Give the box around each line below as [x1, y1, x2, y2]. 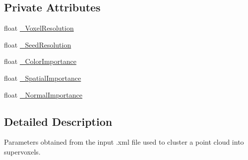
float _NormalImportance [4, 89, 82, 100]
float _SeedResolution [4, 39, 71, 50]
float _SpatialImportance [4, 72, 81, 83]
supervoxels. [4, 146, 41, 157]
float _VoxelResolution [4, 23, 74, 33]
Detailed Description [4, 113, 113, 129]
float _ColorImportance [4, 56, 76, 66]
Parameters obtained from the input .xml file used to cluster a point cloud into [4, 137, 244, 147]
